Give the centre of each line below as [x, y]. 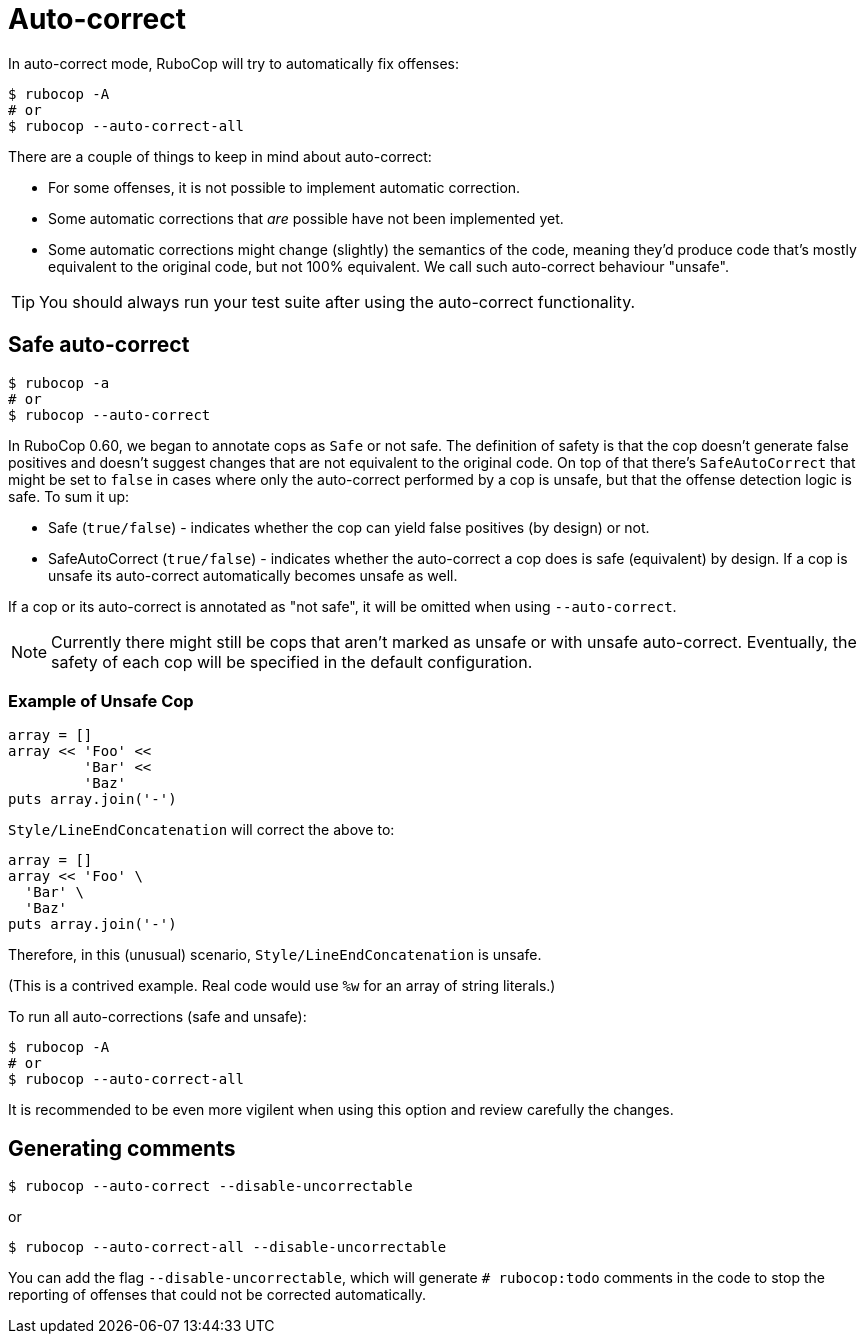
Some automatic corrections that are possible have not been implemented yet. [306, 218]
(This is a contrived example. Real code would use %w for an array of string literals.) [282, 986]
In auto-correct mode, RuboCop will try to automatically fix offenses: [234, 63]
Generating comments [122, 1148]
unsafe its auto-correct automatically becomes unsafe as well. [253, 575]
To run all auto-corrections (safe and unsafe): [157, 1017]
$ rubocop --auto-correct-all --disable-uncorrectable [227, 1247]
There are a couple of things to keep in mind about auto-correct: [220, 156]
